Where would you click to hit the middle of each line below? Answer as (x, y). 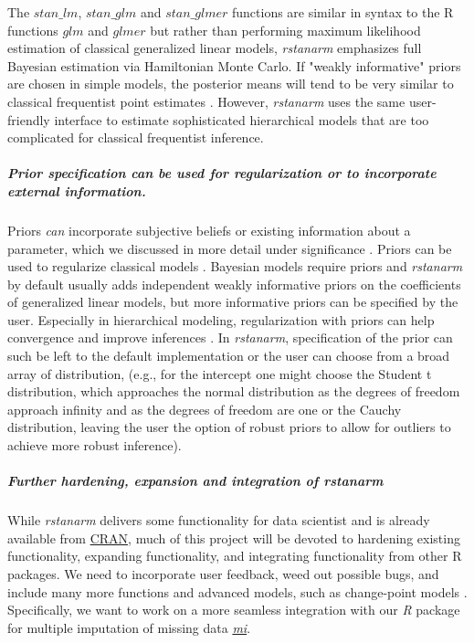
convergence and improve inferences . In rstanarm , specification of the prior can (230, 337)
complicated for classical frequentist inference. (136, 137)
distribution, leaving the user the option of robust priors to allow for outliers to (229, 427)
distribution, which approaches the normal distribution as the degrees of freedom (234, 391)
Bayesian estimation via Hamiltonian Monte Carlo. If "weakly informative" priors (234, 65)
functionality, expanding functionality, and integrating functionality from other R (235, 556)
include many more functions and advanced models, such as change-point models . (237, 591)
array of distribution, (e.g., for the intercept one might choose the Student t (220, 373)
